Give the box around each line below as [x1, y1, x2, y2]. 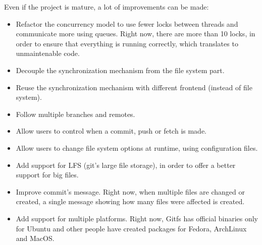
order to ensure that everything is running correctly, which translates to [16, 38, 238, 48]
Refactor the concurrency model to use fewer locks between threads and [16, 18, 238, 29]
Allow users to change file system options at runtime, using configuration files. [16, 142, 258, 153]
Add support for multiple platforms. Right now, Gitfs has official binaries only [16, 213, 258, 223]
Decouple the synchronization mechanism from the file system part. [16, 65, 225, 75]
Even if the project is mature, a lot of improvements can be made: [4, 2, 209, 12]
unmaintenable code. [16, 48, 80, 58]
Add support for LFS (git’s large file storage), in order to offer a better [16, 159, 236, 170]
